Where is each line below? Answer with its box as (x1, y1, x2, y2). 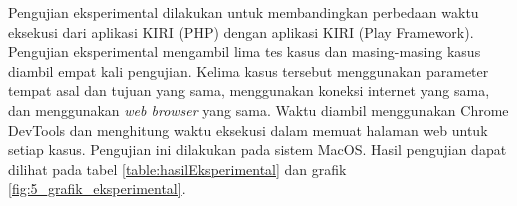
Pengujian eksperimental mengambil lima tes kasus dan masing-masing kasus (8, 41, 481, 62)
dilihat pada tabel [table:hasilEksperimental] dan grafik (8, 158, 347, 179)
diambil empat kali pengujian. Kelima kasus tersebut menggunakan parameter (8, 60, 489, 81)
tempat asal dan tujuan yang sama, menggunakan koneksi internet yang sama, (8, 80, 490, 101)
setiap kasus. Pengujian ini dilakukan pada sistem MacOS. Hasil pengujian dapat (8, 139, 507, 160)
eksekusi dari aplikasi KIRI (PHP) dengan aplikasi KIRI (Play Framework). (8, 21, 474, 42)
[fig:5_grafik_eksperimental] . (8, 178, 186, 199)
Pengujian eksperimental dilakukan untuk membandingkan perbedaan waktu (8, 2, 479, 22)
